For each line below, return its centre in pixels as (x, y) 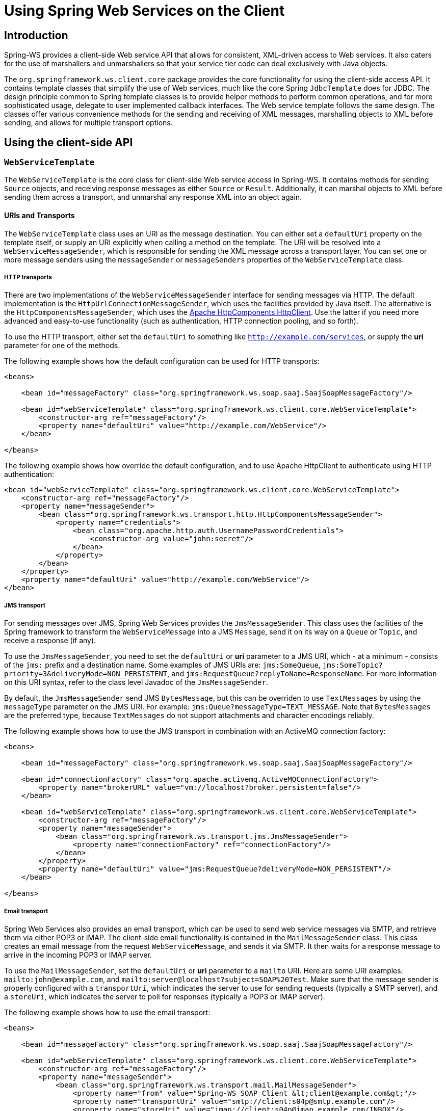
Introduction (36, 35)
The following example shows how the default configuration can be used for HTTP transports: (162, 361)
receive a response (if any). (50, 641)
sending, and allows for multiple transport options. (88, 123)
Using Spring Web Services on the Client (145, 11)
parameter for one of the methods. (62, 346)
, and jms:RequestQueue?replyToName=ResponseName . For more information (302, 674)
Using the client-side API (69, 142)
